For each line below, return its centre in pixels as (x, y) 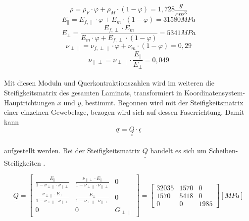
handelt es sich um (178, 151)
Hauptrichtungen (30, 102)
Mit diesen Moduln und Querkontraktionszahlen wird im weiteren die (109, 83)
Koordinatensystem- (215, 93)
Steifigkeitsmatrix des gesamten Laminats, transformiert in (93, 93)
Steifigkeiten (23, 162)
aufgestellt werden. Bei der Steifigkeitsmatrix (72, 151)
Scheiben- (224, 151)
